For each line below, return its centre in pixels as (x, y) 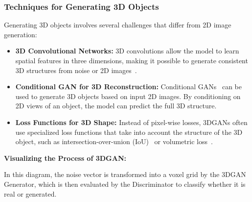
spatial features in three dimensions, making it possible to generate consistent (132, 60)
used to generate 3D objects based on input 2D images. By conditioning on (128, 96)
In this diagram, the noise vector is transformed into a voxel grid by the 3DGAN (125, 174)
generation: (21, 34)
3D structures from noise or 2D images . (76, 70)
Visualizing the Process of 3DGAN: (65, 158)
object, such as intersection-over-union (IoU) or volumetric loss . (114, 141)
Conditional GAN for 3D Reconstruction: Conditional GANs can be (129, 87)
